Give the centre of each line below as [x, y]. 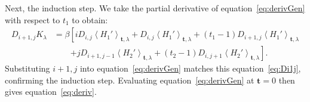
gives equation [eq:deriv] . [51, 92]
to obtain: [90, 19]
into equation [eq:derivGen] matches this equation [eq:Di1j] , [190, 68]
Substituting [27, 68]
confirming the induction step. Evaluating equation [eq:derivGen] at [130, 80]
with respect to [33, 19]
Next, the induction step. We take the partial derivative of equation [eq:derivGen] [155, 8]
